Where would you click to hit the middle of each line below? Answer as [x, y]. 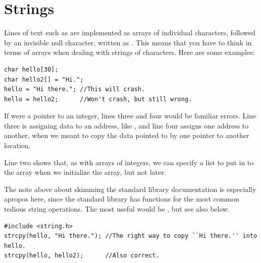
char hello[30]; [31, 69]
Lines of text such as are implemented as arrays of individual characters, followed [130, 32]
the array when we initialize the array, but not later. [85, 172]
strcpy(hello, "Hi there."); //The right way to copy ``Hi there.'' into [131, 236]
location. [17, 145]
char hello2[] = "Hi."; [44, 79]
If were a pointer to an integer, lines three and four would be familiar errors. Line [130, 116]
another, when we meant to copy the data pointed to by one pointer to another [127, 135]
